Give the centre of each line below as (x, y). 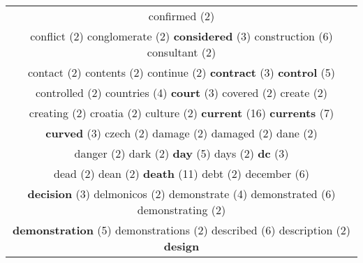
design (181, 246)
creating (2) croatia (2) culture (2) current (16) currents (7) (181, 113)
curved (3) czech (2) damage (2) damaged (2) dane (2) (181, 133)
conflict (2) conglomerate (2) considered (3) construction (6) (181, 36)
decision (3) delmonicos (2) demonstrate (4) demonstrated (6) (181, 194)
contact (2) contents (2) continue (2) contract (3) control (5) (181, 72)
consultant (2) (181, 52)
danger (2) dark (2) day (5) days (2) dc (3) (181, 153)
